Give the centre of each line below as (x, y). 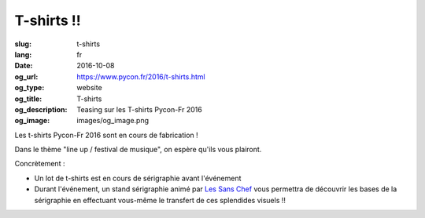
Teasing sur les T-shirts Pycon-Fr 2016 (139, 109)
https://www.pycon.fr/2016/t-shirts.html (141, 76)
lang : (23, 54)
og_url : (26, 76)
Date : (24, 66)
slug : (23, 44)
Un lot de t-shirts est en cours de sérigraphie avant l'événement (138, 178)
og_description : (41, 109)
